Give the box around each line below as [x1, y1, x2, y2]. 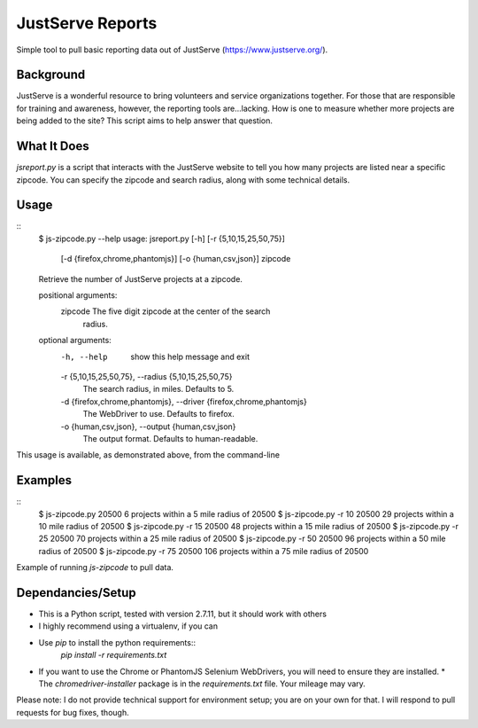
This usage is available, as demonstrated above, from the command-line [16, 450, 281, 460]
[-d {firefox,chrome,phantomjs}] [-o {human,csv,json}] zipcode [60, 254, 291, 264]
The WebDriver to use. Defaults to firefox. [82, 409, 235, 419]
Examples [16, 473, 73, 488]
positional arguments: [38, 290, 118, 301]
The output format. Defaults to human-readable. [82, 433, 258, 443]
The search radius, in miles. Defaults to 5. [82, 384, 235, 395]
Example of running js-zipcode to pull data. [16, 562, 174, 573]
